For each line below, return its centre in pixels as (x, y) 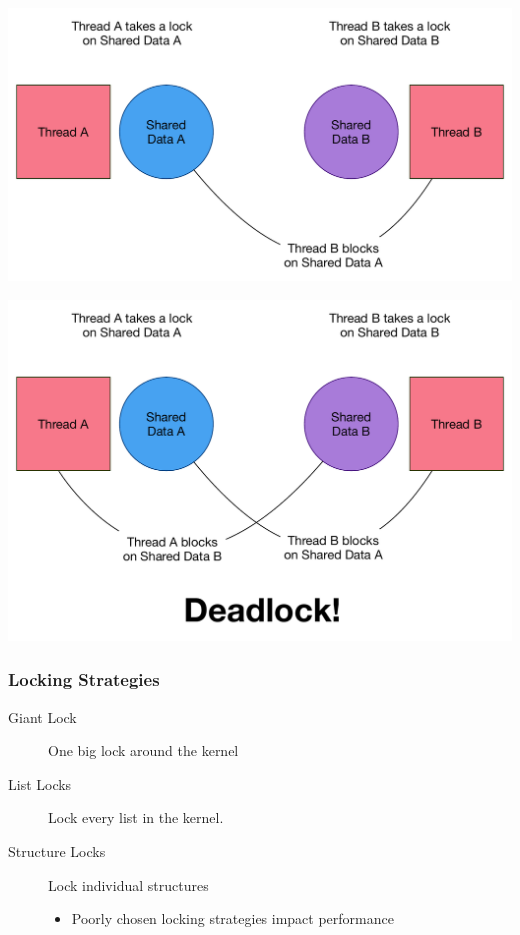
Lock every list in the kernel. (136, 817)
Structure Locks (57, 851)
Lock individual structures (128, 884)
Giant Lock (42, 716)
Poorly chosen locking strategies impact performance (232, 918)
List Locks (40, 783)
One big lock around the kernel (143, 750)
